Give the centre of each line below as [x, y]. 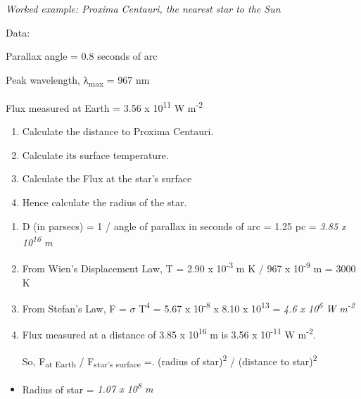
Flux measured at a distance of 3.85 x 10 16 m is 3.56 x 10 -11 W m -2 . [169, 334]
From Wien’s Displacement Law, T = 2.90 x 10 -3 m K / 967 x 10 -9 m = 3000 [189, 267]
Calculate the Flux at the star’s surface [107, 178]
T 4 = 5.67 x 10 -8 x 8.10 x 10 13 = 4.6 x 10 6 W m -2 [247, 307]
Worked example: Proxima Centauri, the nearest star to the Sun [143, 8]
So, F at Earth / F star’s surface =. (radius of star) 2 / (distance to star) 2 [170, 361]
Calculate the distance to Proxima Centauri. [118, 131]
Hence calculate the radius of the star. [104, 202]
